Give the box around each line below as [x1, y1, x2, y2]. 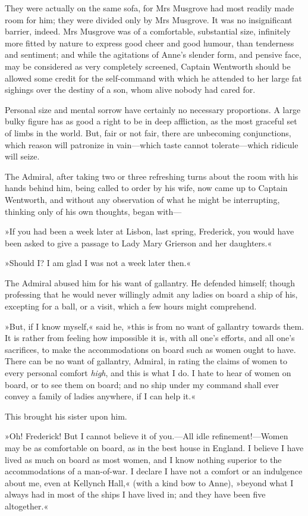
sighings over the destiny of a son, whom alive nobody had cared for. [5, 83, 256, 96]
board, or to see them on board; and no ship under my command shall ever [5, 378, 279, 390]
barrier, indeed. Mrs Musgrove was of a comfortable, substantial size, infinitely [5, 25, 291, 37]
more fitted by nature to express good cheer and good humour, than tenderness [5, 36, 294, 49]
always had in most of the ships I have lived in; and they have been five [5, 488, 266, 501]
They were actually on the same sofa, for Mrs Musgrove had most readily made [5, 2, 294, 14]
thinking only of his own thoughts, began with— [5, 205, 182, 217]
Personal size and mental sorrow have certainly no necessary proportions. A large [5, 103, 301, 115]
